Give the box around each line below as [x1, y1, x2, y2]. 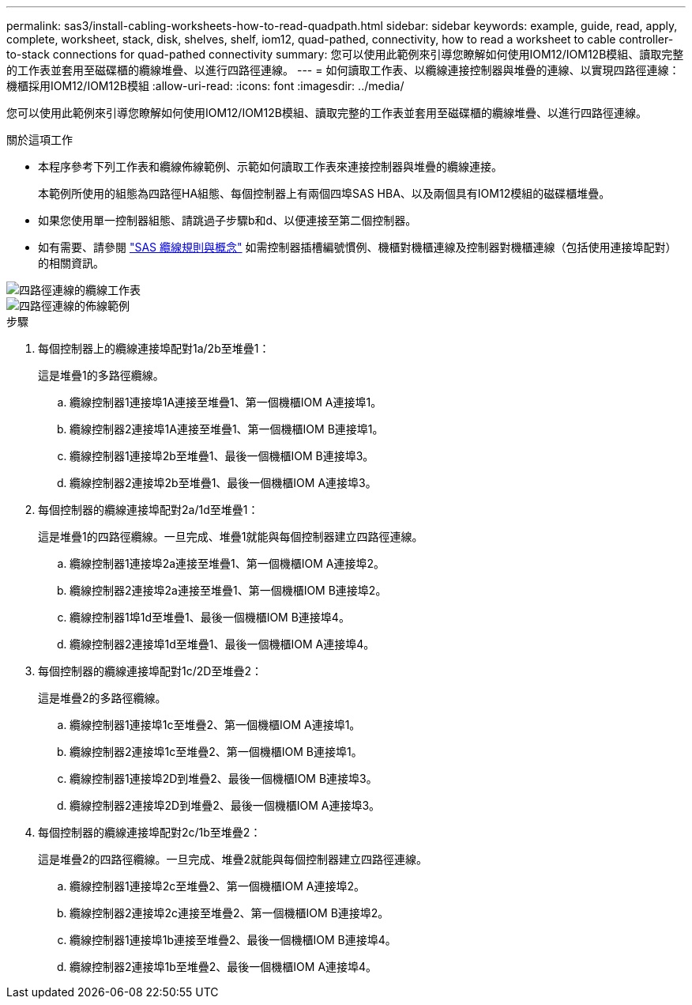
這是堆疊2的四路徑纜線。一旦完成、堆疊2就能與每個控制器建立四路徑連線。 [38, 852, 428, 866]
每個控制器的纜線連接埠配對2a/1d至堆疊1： [38, 503, 259, 516]
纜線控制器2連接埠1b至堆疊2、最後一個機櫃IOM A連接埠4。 [70, 960, 378, 973]
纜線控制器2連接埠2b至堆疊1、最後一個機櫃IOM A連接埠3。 [70, 476, 377, 489]
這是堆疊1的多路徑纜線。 [38, 368, 164, 382]
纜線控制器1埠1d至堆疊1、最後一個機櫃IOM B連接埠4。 [70, 610, 350, 624]
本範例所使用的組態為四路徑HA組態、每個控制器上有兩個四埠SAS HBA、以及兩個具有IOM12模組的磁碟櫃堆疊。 [38, 187, 611, 200]
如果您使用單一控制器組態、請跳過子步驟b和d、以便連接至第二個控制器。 [38, 213, 417, 227]
